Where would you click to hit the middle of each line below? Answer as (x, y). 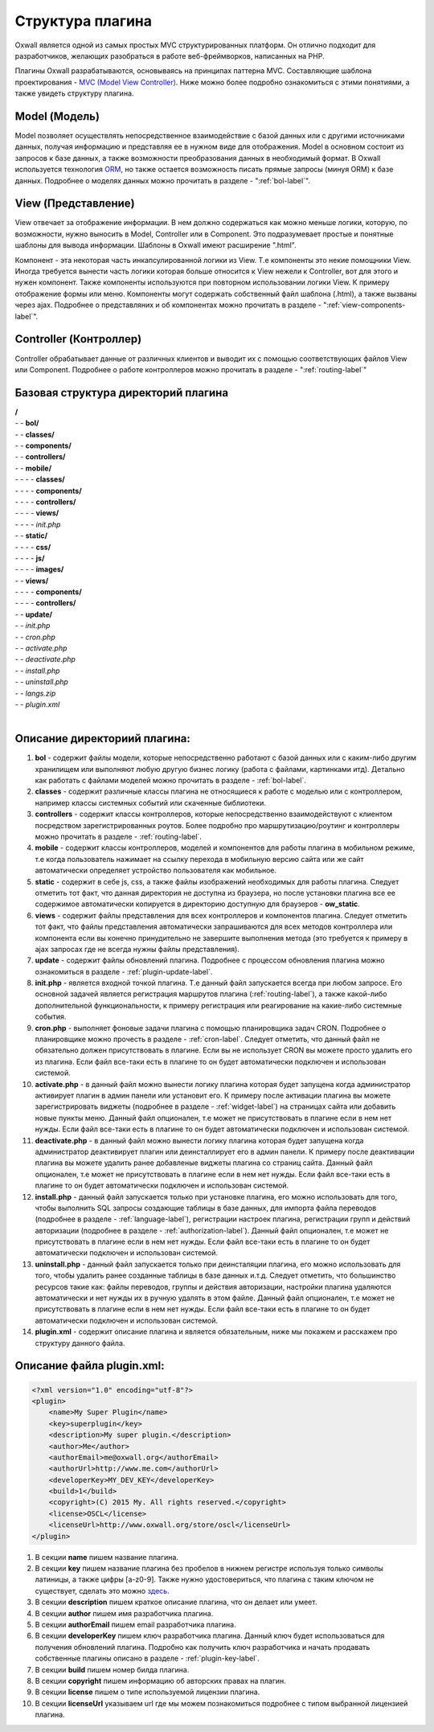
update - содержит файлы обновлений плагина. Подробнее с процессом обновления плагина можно (210, 960)
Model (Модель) (57, 116)
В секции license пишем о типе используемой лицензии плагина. (147, 1692)
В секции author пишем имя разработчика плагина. (124, 1613)
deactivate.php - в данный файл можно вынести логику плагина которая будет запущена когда (199, 1140)
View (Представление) (75, 204)
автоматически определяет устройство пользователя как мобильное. (156, 870)
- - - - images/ (39, 569)
